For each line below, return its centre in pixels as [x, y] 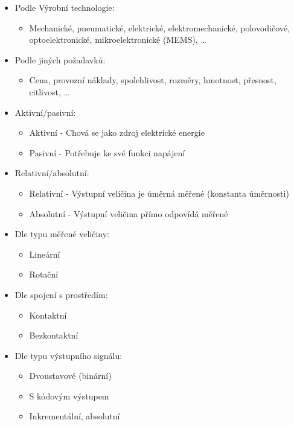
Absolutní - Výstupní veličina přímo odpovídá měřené [129, 213]
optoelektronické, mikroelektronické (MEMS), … [118, 40]
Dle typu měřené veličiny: [62, 234]
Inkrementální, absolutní [75, 416]
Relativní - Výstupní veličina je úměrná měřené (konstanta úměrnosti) [159, 193]
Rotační [44, 274]
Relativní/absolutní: [52, 173]
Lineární [45, 254]
